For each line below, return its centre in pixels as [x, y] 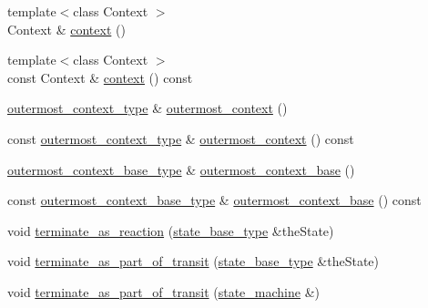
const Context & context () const [100, 77]
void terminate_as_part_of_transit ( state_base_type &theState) [194, 261]
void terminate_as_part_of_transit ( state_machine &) [163, 291]
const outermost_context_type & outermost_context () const [181, 138]
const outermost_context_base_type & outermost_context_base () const [214, 200]
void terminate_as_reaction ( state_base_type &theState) [171, 230]
